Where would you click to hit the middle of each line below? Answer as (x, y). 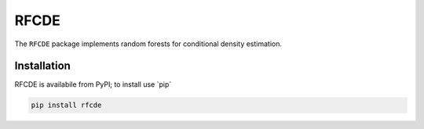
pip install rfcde (66, 105)
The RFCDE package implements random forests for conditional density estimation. (148, 44)
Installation (42, 66)
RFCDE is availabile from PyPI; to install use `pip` (93, 84)
